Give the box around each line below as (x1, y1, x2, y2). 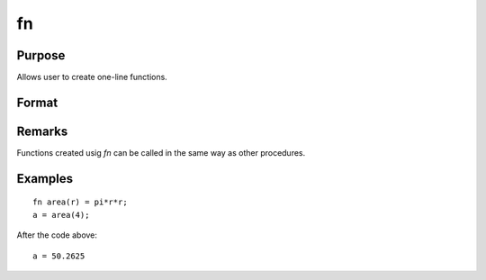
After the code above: (16, 230, 98, 240)
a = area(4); (32, 210, 90, 220)
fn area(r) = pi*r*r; (32, 197, 128, 207)
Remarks (16, 123, 68, 139)
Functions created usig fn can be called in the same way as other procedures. (16, 147, 306, 158)
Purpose (16, 48, 66, 63)
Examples (16, 171, 74, 186)
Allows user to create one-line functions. (16, 72, 168, 83)
